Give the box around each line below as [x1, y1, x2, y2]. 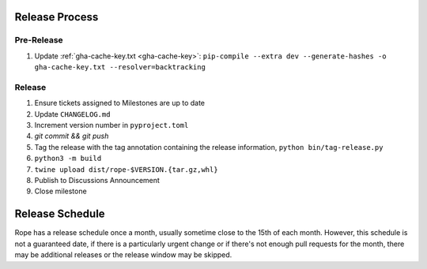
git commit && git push [34, 131, 109, 141]
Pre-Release [14, 35, 63, 46]
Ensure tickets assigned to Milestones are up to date [34, 99, 206, 108]
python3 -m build [34, 154, 102, 163]
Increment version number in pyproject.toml [34, 121, 189, 130]
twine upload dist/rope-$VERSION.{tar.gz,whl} [34, 165, 218, 174]
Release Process [14, 10, 99, 24]
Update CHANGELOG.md [34, 109, 111, 118]
